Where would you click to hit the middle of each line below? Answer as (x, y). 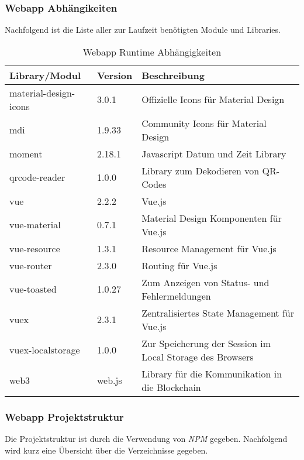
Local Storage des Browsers (198, 356)
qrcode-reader (37, 177)
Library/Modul (45, 75)
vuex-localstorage (45, 350)
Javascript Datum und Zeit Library (214, 153)
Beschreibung (173, 75)
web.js (110, 380)
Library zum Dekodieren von (201, 170)
